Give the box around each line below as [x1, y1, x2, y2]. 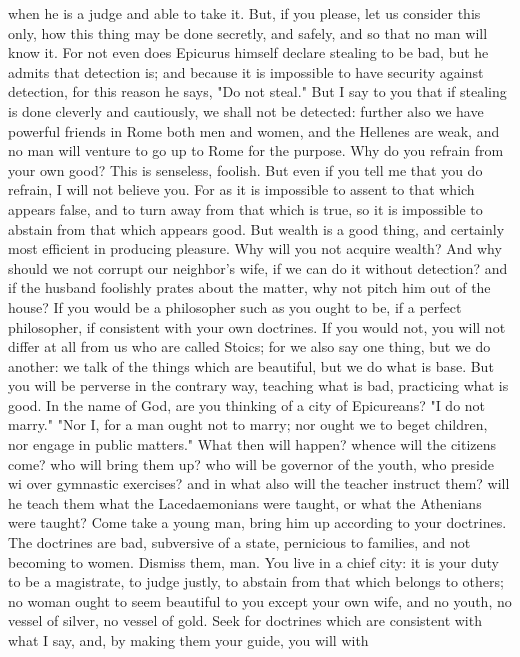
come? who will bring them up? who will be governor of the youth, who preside [8, 453, 494, 474]
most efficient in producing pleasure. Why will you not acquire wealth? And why [8, 238, 502, 259]
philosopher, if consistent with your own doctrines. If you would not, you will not [8, 316, 506, 337]
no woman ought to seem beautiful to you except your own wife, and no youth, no [8, 590, 512, 611]
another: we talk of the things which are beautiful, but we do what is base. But [8, 355, 494, 376]
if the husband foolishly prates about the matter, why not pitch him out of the [8, 277, 491, 298]
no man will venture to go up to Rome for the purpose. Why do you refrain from [8, 140, 504, 161]
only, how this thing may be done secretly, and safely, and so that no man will [8, 22, 488, 43]
